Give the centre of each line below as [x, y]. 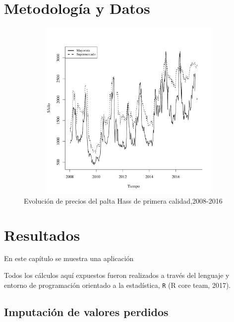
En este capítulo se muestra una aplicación [69, 258]
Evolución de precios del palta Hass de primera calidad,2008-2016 [123, 200]
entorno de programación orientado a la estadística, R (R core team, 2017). [117, 285]
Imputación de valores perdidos [86, 311]
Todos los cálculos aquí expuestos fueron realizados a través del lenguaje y [117, 275]
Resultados [42, 235]
